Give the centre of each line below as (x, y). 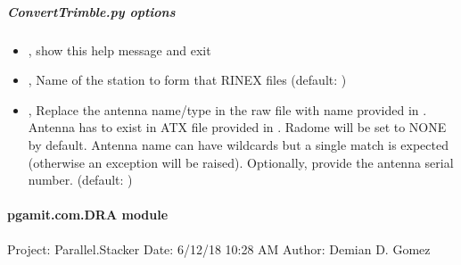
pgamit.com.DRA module (88, 215)
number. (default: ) (80, 180)
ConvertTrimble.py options (91, 11)
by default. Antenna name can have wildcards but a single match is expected (238, 144)
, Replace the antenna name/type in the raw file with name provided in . (227, 109)
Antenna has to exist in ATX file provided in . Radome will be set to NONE (237, 127)
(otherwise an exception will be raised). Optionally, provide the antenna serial (241, 162)
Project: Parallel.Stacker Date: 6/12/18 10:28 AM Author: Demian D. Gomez (219, 248)
